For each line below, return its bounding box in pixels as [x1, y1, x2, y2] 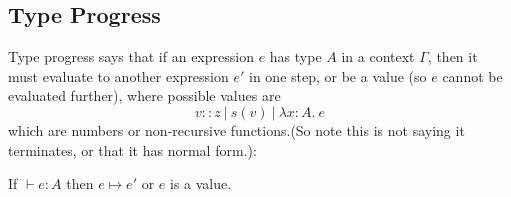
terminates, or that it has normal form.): [8, 139, 257, 160]
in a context [341, 46, 415, 67]
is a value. [169, 173, 232, 194]
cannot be [442, 65, 503, 86]
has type [269, 46, 322, 67]
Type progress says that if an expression [8, 46, 254, 67]
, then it [427, 46, 478, 67]
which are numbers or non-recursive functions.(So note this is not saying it [8, 119, 465, 140]
